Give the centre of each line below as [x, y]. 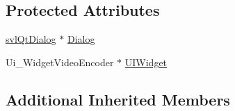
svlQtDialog [31, 39]
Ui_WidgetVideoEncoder [60, 62]
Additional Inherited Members [118, 99]
